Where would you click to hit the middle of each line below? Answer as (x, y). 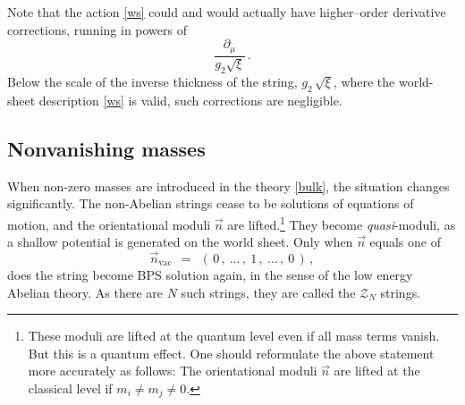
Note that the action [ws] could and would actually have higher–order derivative (227, 12)
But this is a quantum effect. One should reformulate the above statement (231, 353)
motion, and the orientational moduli (109, 224)
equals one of (405, 242)
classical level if (70, 388)
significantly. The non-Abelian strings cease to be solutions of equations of (211, 203)
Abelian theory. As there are (85, 292)
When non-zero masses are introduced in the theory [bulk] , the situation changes (228, 186)
